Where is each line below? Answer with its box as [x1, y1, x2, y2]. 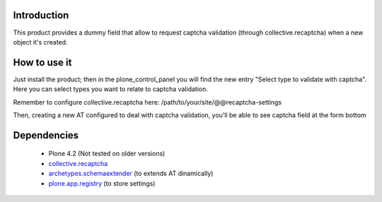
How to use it [13, 57, 72, 69]
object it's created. [13, 37, 68, 46]
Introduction [13, 9, 69, 21]
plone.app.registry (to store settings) [48, 179, 156, 187]
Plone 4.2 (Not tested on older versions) [48, 149, 166, 158]
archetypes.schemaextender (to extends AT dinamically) [48, 170, 214, 178]
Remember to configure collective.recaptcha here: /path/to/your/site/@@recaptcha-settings [13, 97, 282, 106]
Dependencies [13, 129, 79, 141]
